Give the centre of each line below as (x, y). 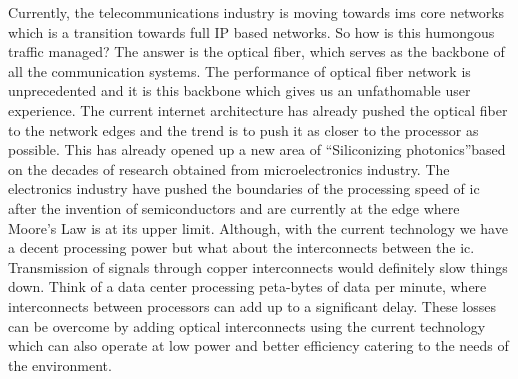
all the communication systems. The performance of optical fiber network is (239, 70)
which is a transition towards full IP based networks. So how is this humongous (251, 31)
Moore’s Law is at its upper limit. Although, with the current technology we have (258, 227)
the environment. (60, 364)
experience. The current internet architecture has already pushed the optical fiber (258, 109)
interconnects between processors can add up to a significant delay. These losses (252, 305)
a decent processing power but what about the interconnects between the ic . (241, 247)
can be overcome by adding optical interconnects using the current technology (247, 325)
